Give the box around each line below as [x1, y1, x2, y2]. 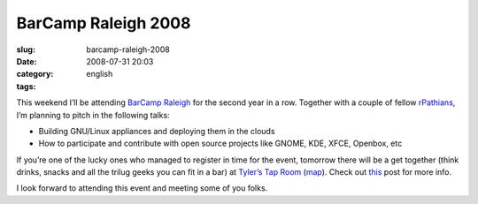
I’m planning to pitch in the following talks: [16, 110, 170, 120]
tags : [16, 80, 36, 92]
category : [16, 69, 54, 79]
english [86, 69, 113, 79]
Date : [16, 56, 37, 66]
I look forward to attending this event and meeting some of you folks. [16, 183, 268, 193]
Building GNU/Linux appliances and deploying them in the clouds [38, 125, 275, 136]
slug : [16, 44, 35, 55]
